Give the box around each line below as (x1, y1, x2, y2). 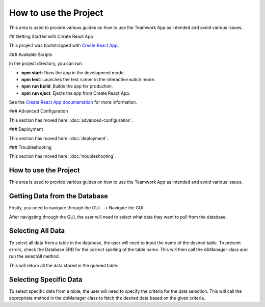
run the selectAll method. (9, 253, 60, 259)
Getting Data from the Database (9, 192, 108, 200)
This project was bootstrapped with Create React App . (9, 42, 119, 49)
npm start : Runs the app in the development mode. (21, 69, 125, 76)
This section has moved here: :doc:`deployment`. (9, 135, 108, 141)
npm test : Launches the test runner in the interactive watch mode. (21, 76, 156, 82)
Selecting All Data (9, 226, 65, 235)
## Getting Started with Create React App (9, 33, 93, 39)
